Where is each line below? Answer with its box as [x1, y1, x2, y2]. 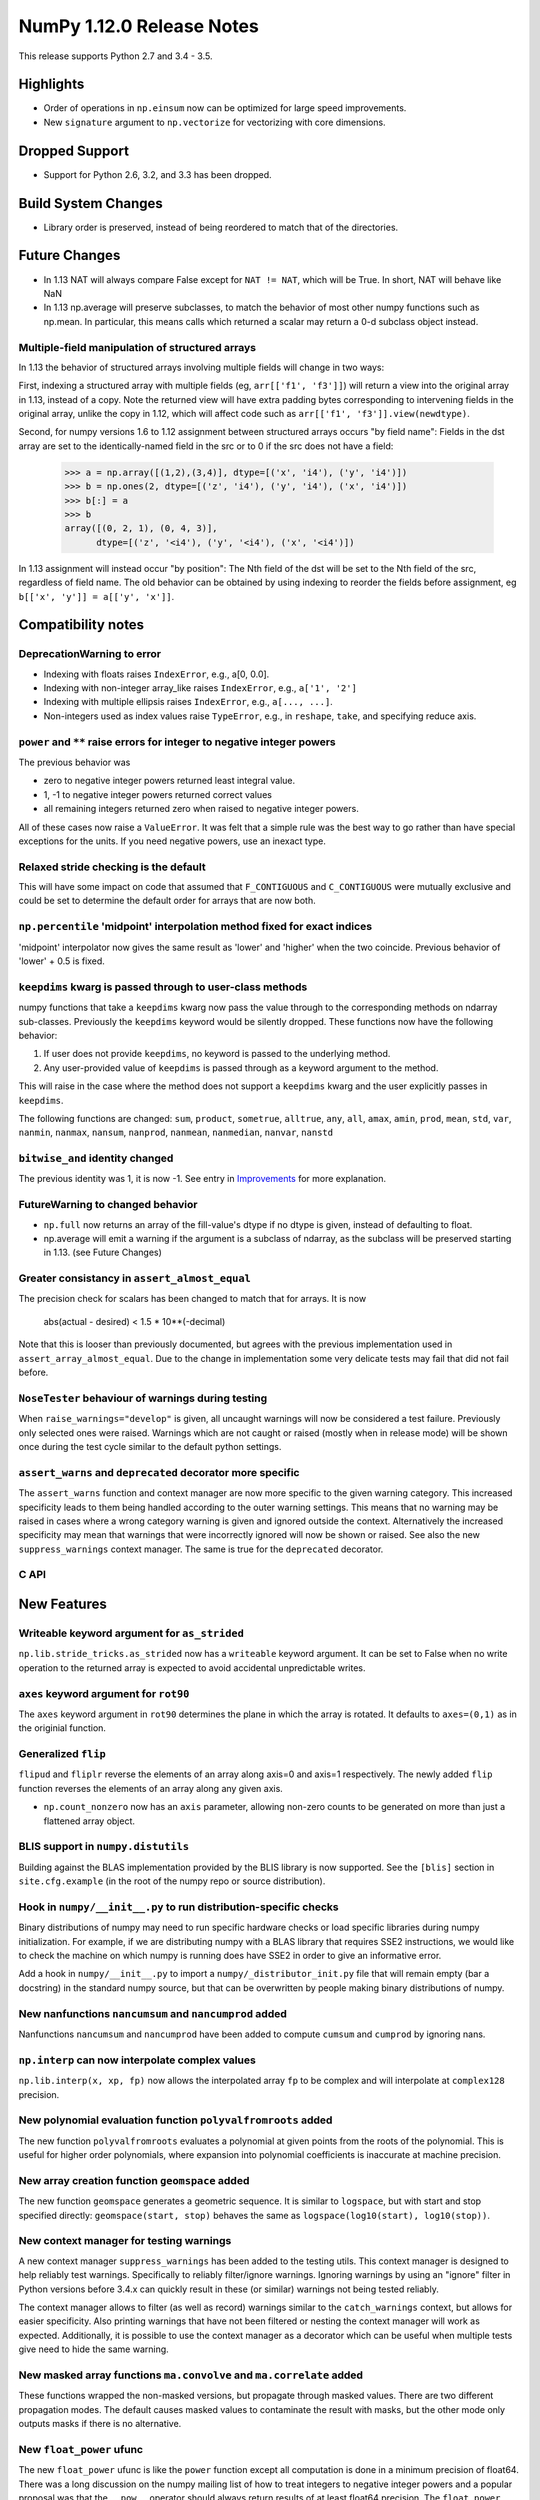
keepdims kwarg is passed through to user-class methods [18, 980, 308, 994]
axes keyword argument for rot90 [18, 1686, 190, 1700]
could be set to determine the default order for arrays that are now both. [18, 895, 316, 907]
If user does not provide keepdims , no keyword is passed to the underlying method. [43, 1048, 391, 1060]
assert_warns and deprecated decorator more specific [18, 1465, 300, 1479]
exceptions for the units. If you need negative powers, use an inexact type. [18, 835, 327, 847]
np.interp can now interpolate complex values [18, 2053, 257, 2067]
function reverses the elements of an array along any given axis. [18, 1782, 284, 1794]
